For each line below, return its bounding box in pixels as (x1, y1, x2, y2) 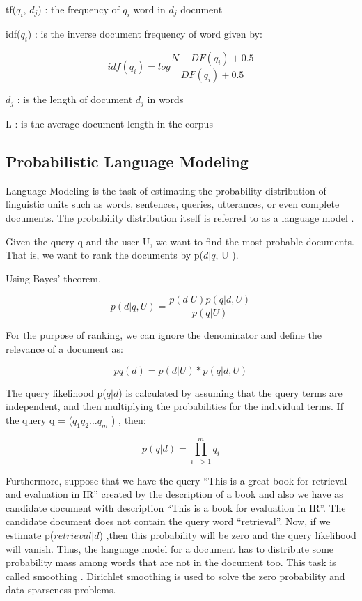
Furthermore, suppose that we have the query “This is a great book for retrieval (6, 473, 347, 487)
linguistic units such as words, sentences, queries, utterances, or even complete (6, 197, 340, 211)
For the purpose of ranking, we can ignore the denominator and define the (6, 328, 322, 342)
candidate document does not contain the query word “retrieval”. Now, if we (6, 514, 331, 528)
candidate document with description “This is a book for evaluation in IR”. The (6, 500, 346, 515)
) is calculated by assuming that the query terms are (118, 385, 343, 400)
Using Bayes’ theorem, (6, 271, 101, 285)
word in (133, 2, 166, 16)
